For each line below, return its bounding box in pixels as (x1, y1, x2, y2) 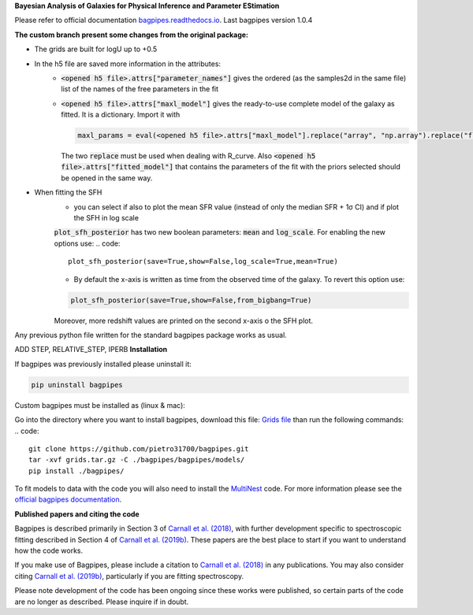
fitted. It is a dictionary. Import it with (61, 110, 181, 120)
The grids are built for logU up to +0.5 (34, 44, 158, 54)
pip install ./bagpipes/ (28, 466, 125, 476)
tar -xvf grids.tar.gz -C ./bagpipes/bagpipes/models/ (28, 455, 245, 465)
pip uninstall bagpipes (31, 380, 124, 389)
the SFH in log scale (73, 213, 140, 223)
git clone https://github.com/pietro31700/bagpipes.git (28, 444, 249, 453)
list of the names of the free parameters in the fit (61, 84, 219, 94)
